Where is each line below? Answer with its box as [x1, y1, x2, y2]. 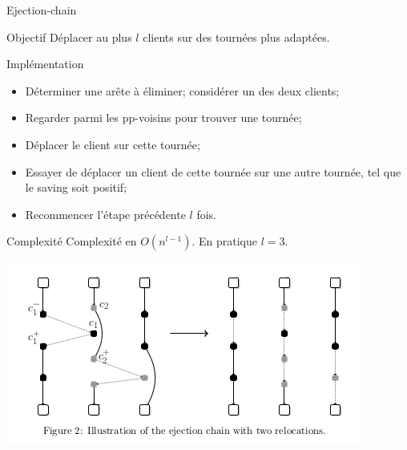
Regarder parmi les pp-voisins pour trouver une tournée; [25, 109, 302, 126]
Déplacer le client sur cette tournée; [25, 136, 200, 152]
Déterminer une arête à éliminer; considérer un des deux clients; [25, 82, 340, 99]
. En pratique [191, 233, 257, 249]
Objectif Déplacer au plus [6, 28, 132, 45]
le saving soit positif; [25, 179, 127, 196]
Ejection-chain [6, 2, 77, 18]
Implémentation [6, 55, 84, 72]
